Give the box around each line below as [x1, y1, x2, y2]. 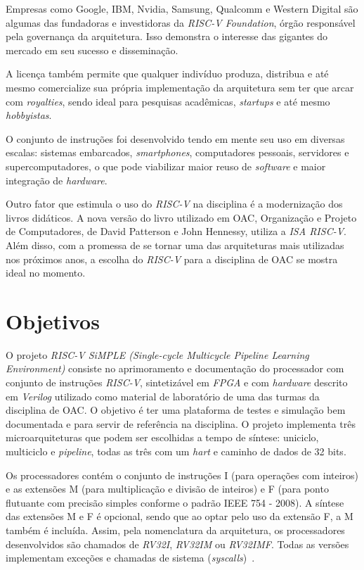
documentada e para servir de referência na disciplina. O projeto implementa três [6, 416, 356, 431]
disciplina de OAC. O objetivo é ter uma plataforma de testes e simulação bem [6, 403, 346, 417]
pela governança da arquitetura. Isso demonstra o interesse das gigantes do [6, 29, 328, 44]
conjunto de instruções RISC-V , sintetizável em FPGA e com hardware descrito [6, 375, 348, 389]
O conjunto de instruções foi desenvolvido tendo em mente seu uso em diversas [6, 131, 345, 146]
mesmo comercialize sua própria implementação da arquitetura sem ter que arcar [6, 80, 354, 94]
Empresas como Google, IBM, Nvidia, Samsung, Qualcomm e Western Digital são [6, 1, 358, 15]
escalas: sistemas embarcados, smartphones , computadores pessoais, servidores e [6, 145, 349, 160]
